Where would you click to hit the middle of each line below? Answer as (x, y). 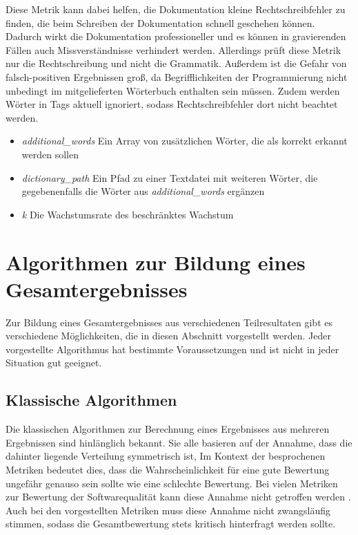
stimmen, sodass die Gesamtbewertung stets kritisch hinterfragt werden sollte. (171, 524)
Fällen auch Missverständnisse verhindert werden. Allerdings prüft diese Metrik (173, 49)
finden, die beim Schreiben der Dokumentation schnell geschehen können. (160, 22)
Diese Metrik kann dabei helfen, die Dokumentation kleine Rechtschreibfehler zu (176, 9)
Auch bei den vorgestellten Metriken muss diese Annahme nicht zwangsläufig (168, 510)
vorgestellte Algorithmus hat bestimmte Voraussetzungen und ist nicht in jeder (172, 349)
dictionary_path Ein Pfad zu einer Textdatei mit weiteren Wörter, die (170, 177)
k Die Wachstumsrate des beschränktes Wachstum (128, 214)
